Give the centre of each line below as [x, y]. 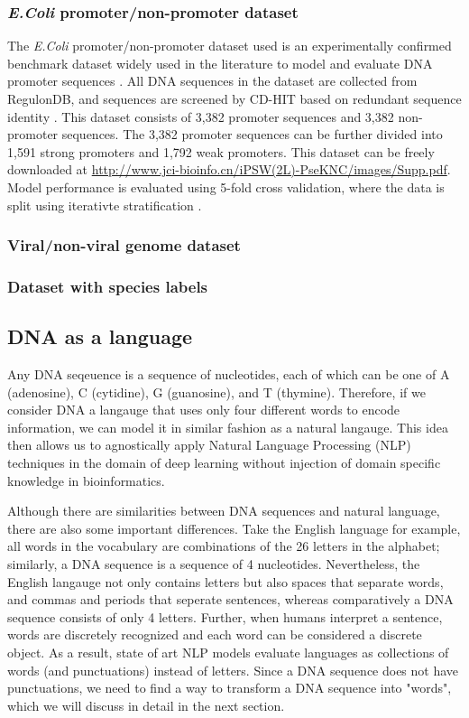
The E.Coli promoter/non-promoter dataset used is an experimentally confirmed [230, 46]
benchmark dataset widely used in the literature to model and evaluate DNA [220, 63]
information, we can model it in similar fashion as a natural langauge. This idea [228, 427]
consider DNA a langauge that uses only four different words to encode [204, 410]
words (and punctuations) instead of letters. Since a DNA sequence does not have [233, 670]
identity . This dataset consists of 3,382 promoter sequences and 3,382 [201, 116]
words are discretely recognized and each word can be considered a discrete [215, 634]
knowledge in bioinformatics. [86, 480]
